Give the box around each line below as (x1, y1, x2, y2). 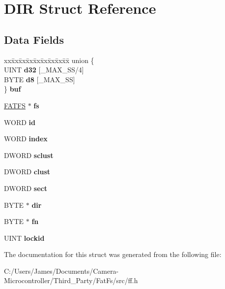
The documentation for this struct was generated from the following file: (4, 249, 222, 259)
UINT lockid (4, 232, 45, 243)
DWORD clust (4, 166, 51, 177)
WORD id (4, 117, 35, 127)
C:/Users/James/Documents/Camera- (4, 265, 119, 276)
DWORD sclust (4, 150, 54, 160)
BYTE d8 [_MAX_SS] (4, 74, 75, 84)
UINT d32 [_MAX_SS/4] (4, 64, 84, 75)
